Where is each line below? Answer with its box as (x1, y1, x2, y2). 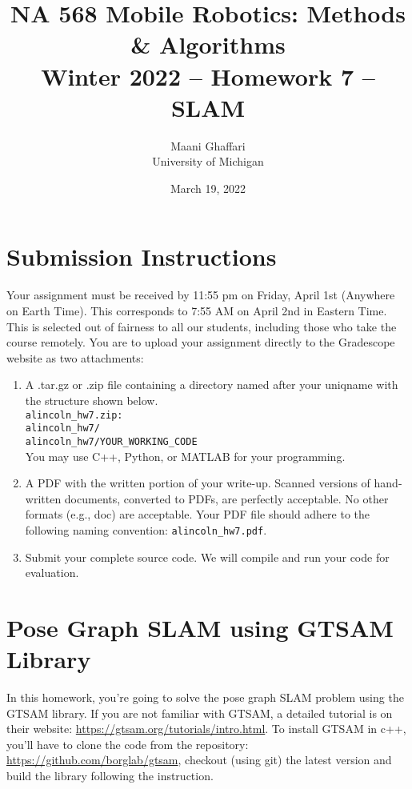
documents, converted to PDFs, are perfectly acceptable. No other (64, 490, 389, 507)
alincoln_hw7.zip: (25, 409, 123, 421)
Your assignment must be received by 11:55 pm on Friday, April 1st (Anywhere (6, 286, 395, 303)
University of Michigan (152, 153, 264, 170)
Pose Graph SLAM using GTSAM (6, 611, 394, 643)
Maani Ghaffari (170, 137, 246, 154)
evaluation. (25, 564, 79, 581)
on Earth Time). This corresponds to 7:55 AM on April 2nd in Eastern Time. (6, 302, 387, 318)
